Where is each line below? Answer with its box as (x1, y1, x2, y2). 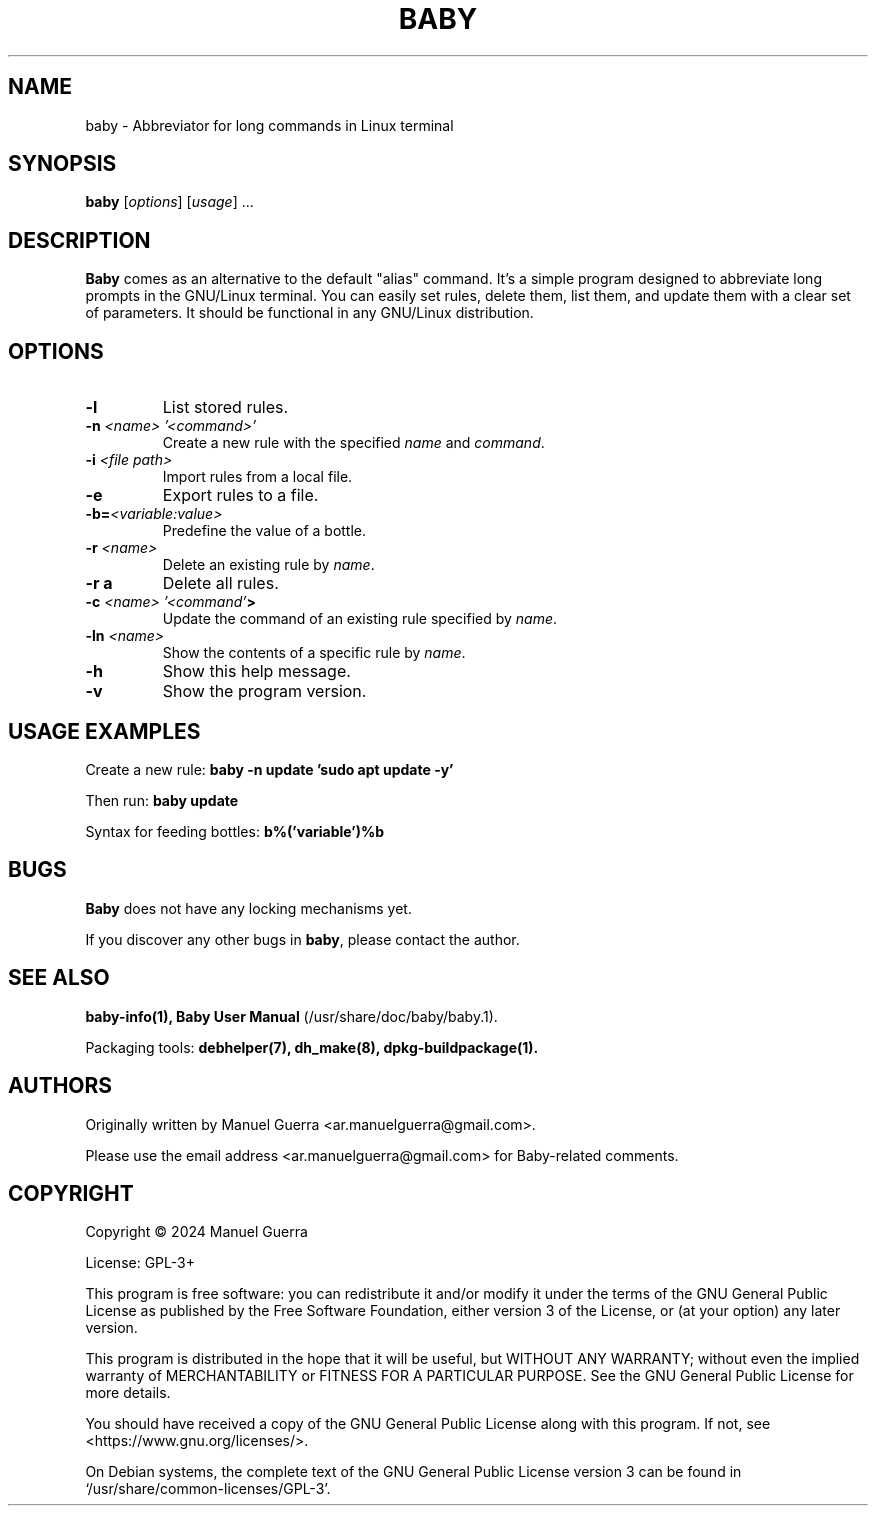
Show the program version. (162, 681, 367, 702)
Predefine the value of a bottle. (162, 522, 367, 540)
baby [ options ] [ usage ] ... (85, 193, 254, 211)
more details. (85, 1384, 171, 1402)
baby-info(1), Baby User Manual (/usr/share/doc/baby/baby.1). (85, 1007, 498, 1025)
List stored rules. (162, 397, 289, 418)
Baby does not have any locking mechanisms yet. (85, 899, 412, 917)
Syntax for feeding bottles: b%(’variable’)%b (85, 822, 385, 840)
